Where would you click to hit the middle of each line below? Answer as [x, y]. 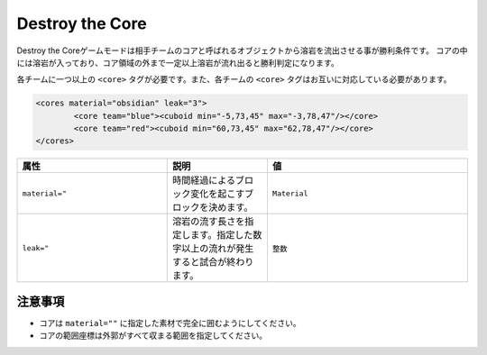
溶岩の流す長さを [209, 222]
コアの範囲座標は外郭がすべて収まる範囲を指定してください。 [153, 336]
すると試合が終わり [213, 262]
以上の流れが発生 [218, 249]
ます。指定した [222, 235]
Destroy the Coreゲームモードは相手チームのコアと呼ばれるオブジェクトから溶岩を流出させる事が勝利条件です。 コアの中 [242, 50]
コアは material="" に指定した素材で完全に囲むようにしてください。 [170, 323]
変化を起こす [218, 194]
